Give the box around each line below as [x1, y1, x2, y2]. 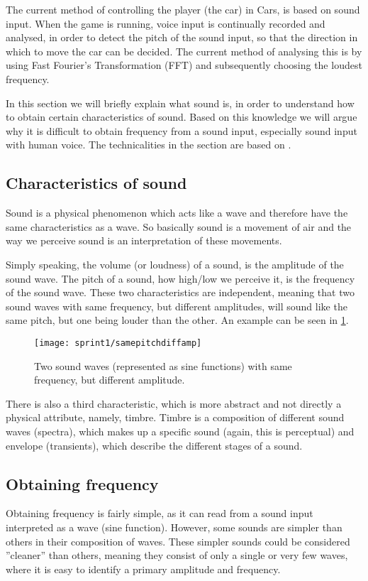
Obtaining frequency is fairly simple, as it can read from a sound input [6, 506, 313, 521]
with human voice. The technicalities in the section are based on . [6, 137, 291, 152]
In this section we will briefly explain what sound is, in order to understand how [6, 95, 355, 110]
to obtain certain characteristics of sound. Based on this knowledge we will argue [6, 109, 357, 124]
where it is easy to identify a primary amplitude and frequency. [6, 561, 281, 576]
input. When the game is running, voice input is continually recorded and [6, 16, 325, 31]
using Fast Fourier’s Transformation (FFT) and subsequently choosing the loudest [6, 58, 362, 72]
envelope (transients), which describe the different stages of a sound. [6, 438, 303, 452]
